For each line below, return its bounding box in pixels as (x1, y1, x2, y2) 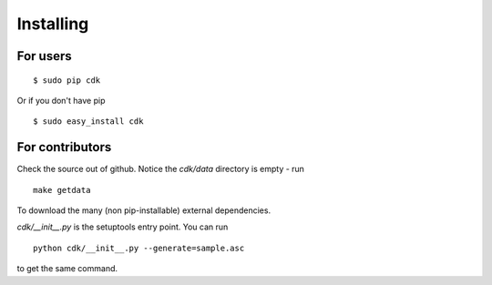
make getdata (33, 185, 91, 195)
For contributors (16, 139, 112, 155)
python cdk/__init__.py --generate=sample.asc (33, 242, 245, 253)
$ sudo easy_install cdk (33, 117, 144, 127)
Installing (16, 14, 89, 34)
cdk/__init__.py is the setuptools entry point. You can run (16, 221, 229, 232)
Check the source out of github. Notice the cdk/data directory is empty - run (16, 164, 305, 175)
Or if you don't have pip (16, 95, 106, 106)
